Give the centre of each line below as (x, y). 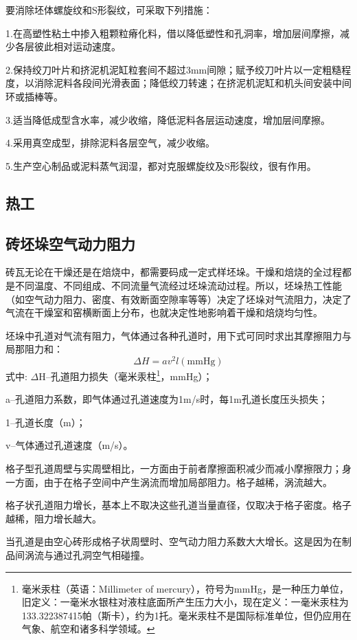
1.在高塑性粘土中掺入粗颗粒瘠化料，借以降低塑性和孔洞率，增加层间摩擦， (173, 33)
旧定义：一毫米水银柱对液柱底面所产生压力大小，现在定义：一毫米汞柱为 (185, 602)
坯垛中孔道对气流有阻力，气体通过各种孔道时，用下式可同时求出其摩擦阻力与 (178, 335)
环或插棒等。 (34, 96)
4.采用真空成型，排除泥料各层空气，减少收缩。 (110, 143)
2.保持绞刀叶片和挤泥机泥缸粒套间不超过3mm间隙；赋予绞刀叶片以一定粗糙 (174, 69)
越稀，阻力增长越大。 (54, 518)
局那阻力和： (34, 349)
